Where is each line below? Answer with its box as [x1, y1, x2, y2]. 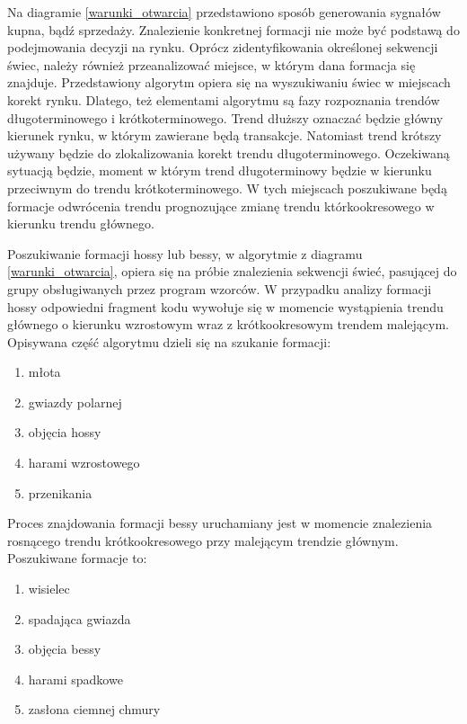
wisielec [28, 579, 70, 598]
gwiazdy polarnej [28, 392, 122, 411]
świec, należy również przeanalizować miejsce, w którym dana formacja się [7, 55, 416, 74]
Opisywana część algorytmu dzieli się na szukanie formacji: [7, 332, 331, 351]
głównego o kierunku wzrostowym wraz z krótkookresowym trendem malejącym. [7, 315, 449, 334]
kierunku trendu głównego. [7, 214, 154, 233]
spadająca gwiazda [28, 609, 131, 628]
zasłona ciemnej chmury [28, 700, 161, 719]
